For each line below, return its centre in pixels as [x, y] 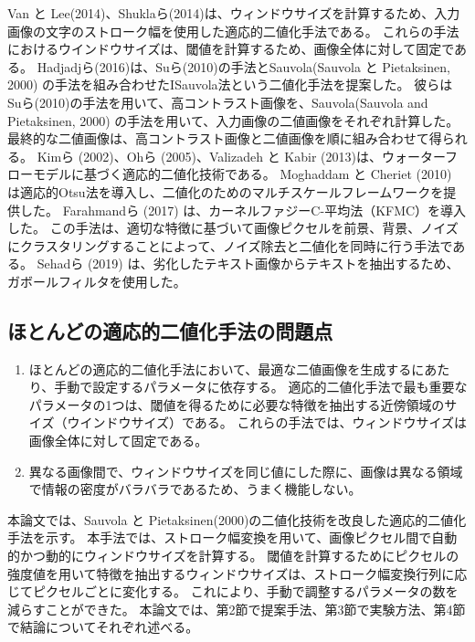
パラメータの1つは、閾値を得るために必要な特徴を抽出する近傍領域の [237, 404]
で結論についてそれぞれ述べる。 [103, 627]
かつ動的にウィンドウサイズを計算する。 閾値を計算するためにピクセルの [239, 556]
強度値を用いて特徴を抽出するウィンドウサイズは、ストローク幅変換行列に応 [237, 573]
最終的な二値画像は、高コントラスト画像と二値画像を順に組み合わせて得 [225, 138]
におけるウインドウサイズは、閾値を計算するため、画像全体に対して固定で [231, 49]
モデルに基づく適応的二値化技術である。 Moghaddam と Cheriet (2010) [242, 174]
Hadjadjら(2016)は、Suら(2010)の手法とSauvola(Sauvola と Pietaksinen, [243, 66]
